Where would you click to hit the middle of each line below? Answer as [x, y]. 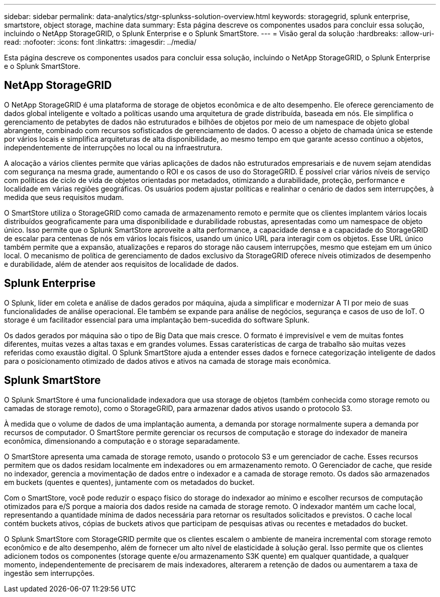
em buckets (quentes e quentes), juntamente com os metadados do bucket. [129, 482]
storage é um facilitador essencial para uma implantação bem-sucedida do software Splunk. [157, 320]
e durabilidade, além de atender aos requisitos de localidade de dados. [121, 264]
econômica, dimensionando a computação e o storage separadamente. [122, 441]
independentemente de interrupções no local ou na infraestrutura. [113, 147]
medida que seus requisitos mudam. [64, 197]
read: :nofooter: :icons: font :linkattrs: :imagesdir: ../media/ [100, 42]
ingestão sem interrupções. [49, 573]
